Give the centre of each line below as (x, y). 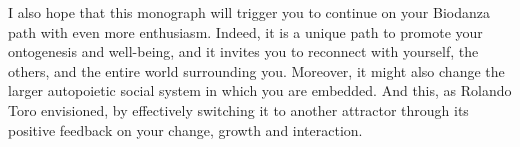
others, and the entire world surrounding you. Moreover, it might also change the (256, 70)
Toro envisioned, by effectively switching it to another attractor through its (238, 109)
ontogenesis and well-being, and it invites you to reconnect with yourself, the (243, 51)
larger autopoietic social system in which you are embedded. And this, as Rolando (260, 90)
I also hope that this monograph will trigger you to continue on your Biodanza (249, 12)
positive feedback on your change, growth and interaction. (185, 129)
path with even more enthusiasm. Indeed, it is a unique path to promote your (245, 31)
